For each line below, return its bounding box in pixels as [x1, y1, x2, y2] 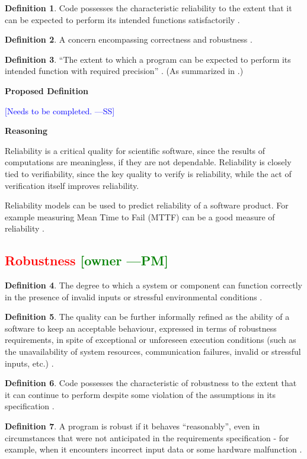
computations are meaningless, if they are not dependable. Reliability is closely [5, 156, 292, 168]
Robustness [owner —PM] [5, 251, 168, 269]
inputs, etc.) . [5, 357, 54, 369]
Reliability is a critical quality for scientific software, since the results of [5, 144, 266, 156]
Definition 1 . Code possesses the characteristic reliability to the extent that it [5, 2, 292, 14]
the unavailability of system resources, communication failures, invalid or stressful [5, 345, 301, 358]
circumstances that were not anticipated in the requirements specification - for [5, 431, 289, 444]
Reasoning [5, 124, 48, 137]
